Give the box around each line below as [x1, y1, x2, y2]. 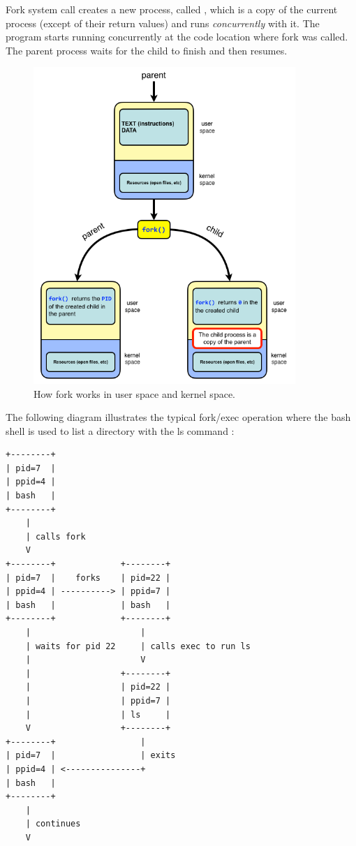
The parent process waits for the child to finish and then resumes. [6, 43, 288, 57]
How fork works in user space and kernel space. [34, 386, 235, 401]
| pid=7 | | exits [6, 750, 176, 761]
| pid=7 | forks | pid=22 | [6, 572, 171, 583]
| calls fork [25, 531, 86, 542]
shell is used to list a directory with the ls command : [6, 423, 235, 438]
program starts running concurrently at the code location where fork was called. [6, 29, 348, 44]
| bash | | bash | [6, 600, 171, 610]
